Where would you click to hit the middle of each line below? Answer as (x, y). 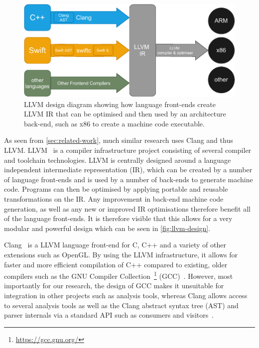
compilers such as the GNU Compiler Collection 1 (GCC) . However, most (119, 275)
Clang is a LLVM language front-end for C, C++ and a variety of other (115, 245)
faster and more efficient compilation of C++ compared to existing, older (116, 264)
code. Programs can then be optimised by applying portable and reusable (116, 189)
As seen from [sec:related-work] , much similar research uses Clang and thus (119, 140)
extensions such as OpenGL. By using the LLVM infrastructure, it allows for (121, 255)
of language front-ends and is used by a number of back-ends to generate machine (129, 179)
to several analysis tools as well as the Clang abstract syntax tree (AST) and (121, 305)
